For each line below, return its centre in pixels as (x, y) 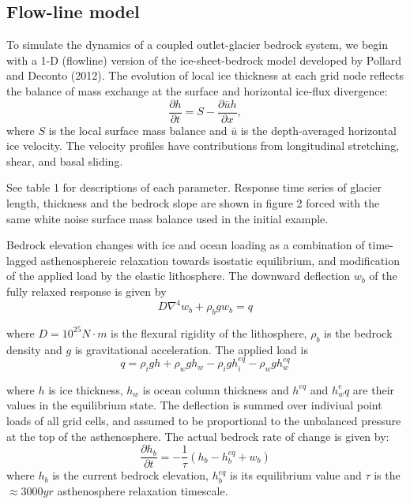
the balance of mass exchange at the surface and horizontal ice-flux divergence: (197, 90)
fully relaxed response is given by (87, 291)
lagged (22, 260)
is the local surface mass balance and (138, 130)
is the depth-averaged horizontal (318, 130)
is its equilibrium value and (296, 475)
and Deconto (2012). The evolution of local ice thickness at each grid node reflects (205, 75)
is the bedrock (358, 332)
